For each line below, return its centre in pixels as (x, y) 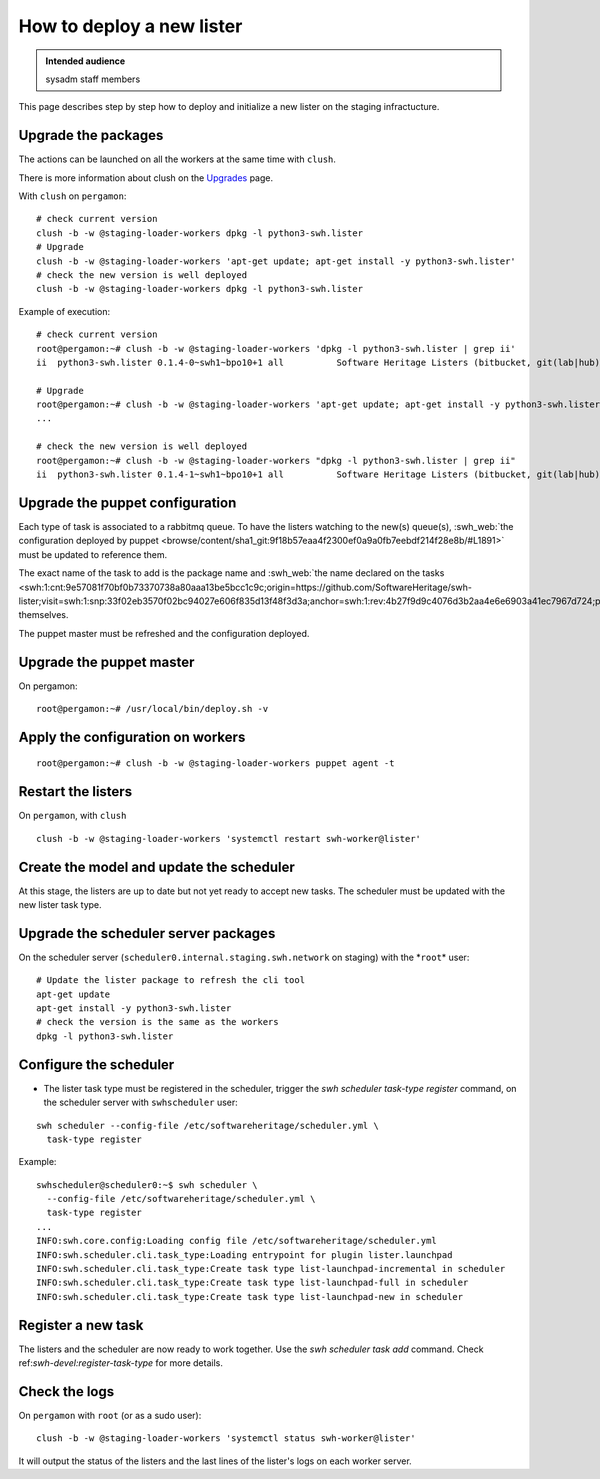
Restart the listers (75, 791)
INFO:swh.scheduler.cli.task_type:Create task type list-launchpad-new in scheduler (250, 1296)
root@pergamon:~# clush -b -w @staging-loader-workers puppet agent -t (215, 763)
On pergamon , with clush (72, 816)
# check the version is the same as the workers (157, 1022)
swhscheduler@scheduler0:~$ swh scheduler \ (147, 1184)
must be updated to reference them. (93, 554)
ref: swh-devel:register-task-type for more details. (121, 1363)
